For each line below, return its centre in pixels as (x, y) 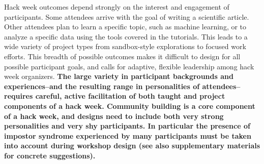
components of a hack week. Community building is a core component (130, 106)
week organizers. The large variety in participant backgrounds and (119, 76)
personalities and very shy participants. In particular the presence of (127, 126)
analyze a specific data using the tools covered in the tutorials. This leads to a (126, 36)
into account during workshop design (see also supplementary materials (132, 146)
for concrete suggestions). (50, 155)
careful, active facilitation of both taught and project (130, 96)
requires (19, 96)
